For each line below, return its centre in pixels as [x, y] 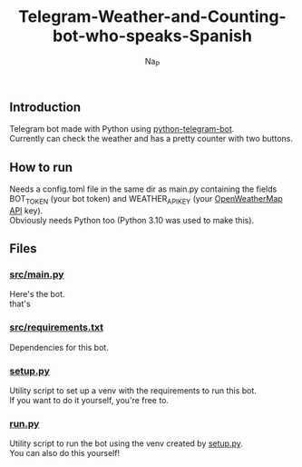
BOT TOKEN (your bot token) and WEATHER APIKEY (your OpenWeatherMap [146, 199]
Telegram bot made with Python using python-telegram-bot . [122, 129]
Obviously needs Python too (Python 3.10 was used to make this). [132, 220]
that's [20, 304]
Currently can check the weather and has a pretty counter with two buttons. [151, 139]
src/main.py [37, 274]
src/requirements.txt [57, 327]
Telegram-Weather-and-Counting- [152, 17]
